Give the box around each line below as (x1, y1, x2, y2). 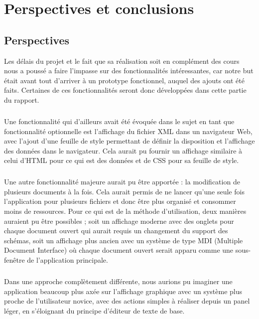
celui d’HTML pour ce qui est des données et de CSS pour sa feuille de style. (4, 155, 239, 165)
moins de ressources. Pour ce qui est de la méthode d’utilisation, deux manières (4, 206, 247, 216)
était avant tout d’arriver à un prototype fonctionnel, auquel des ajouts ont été (4, 75, 245, 85)
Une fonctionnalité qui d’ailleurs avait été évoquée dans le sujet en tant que (4, 116, 235, 126)
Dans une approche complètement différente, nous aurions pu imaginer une (4, 276, 233, 286)
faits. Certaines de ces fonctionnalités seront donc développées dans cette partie (4, 85, 247, 95)
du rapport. (4, 94, 39, 105)
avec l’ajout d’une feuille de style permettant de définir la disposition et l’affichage (4, 136, 255, 146)
